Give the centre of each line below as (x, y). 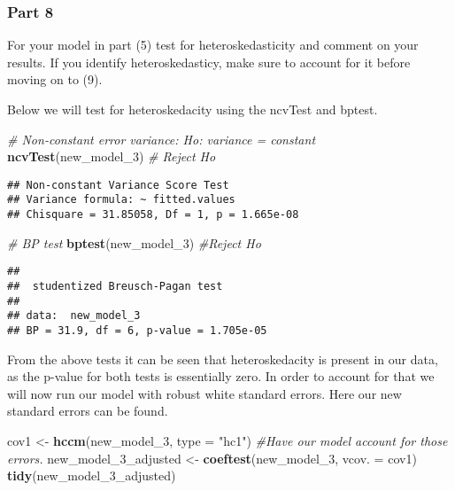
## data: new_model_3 (74, 316)
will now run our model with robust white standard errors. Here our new (204, 393)
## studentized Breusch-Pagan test (115, 286)
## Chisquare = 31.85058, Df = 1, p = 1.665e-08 (153, 215)
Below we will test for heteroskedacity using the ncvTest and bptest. (193, 109)
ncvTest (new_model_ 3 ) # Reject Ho (112, 156)
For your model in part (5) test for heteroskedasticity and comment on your (213, 45)
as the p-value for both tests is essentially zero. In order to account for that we (221, 376)
